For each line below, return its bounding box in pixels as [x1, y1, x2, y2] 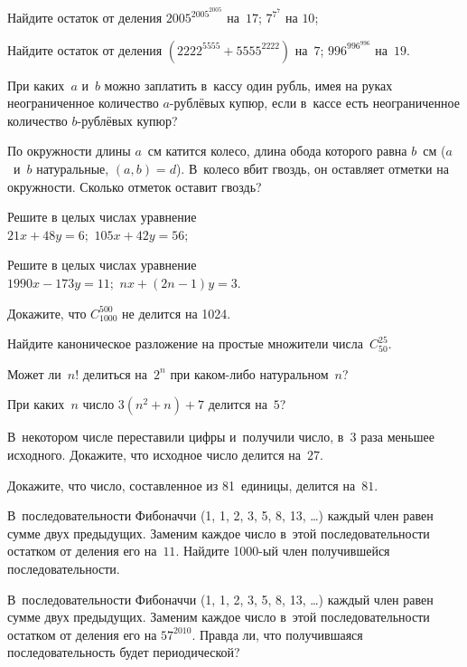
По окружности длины [7, 141, 131, 160]
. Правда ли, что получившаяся [191, 624, 363, 643]
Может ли [7, 364, 61, 383]
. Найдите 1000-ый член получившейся [175, 541, 390, 560]
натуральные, [36, 159, 109, 178]
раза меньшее [360, 427, 434, 446]
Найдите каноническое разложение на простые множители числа [7, 334, 364, 353]
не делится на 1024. [122, 303, 231, 322]
